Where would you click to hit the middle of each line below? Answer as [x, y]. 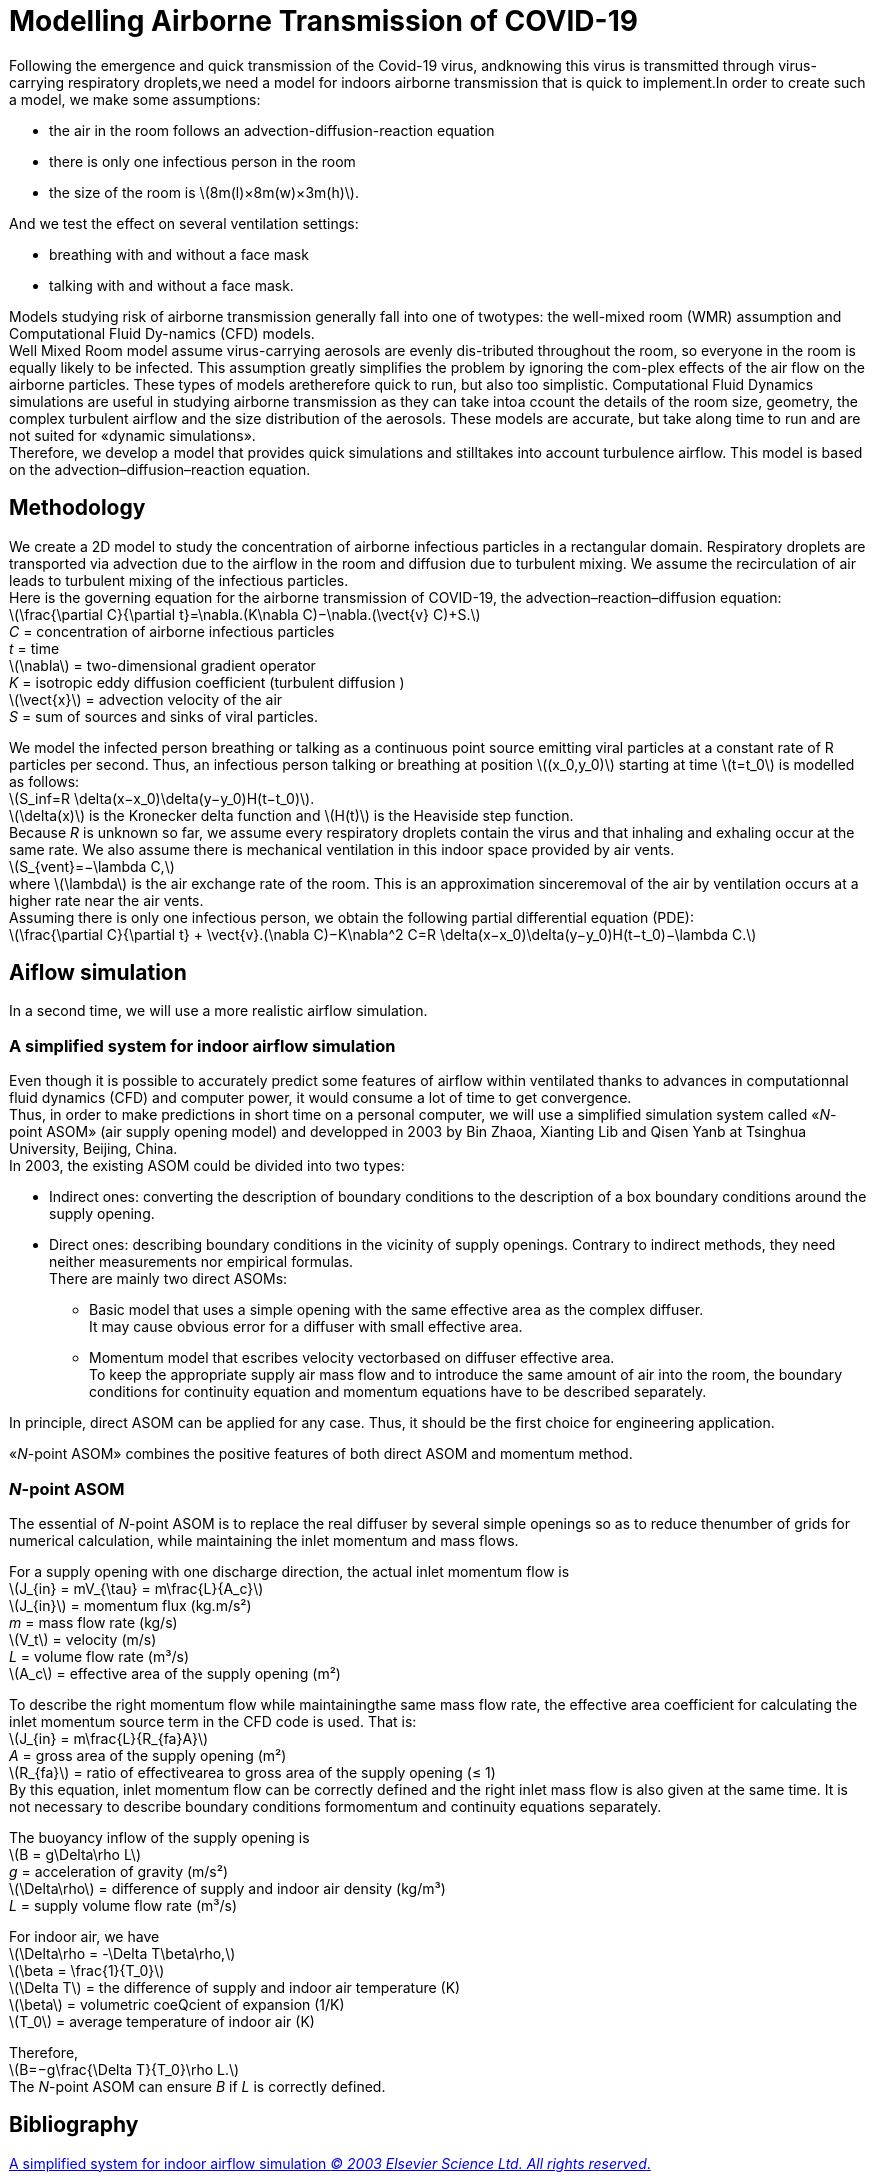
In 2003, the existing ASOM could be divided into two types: [207, 1166]
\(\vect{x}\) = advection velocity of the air [146, 699]
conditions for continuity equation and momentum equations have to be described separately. [398, 1392]
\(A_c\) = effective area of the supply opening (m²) [175, 1673]
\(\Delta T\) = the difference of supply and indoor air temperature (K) [235, 1987]
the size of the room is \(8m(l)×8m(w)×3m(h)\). [204, 192]
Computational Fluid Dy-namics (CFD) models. [162, 333]
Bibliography [74, 2125]
